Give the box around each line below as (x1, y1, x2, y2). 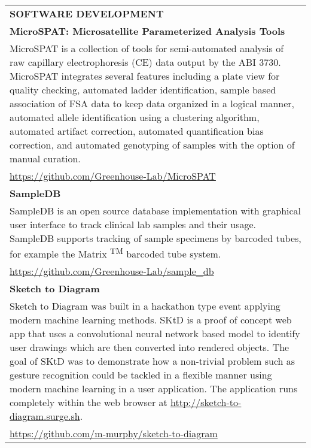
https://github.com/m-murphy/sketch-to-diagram (10, 426, 218, 441)
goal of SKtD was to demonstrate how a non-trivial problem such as (10, 354, 295, 368)
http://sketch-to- (170, 395, 242, 410)
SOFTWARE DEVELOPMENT (10, 7, 164, 20)
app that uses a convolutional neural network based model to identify (10, 326, 300, 341)
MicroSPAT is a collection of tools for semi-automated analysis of (10, 41, 284, 55)
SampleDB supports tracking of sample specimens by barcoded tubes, (10, 231, 301, 245)
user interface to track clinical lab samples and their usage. (10, 217, 257, 231)
